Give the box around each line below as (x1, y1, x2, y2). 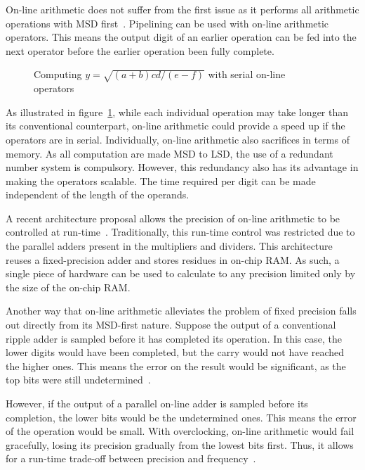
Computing (34, 67, 82, 82)
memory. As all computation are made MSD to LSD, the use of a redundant (6, 146, 333, 160)
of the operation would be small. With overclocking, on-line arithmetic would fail (6, 424, 354, 438)
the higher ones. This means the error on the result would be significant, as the (6, 358, 346, 373)
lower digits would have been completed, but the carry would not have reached (6, 345, 345, 360)
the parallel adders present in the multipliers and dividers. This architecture (6, 239, 333, 253)
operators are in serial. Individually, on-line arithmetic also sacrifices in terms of (6, 132, 350, 146)
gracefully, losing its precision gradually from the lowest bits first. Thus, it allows (6, 437, 354, 452)
